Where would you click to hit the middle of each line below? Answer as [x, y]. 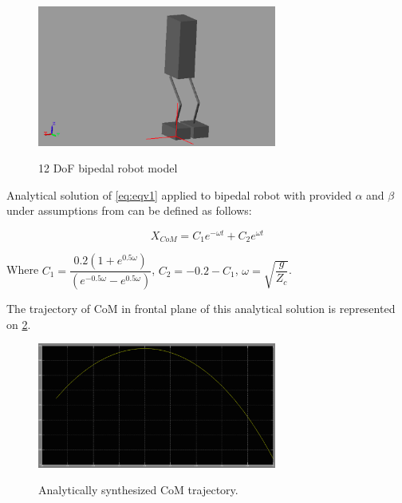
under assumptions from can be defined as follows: [129, 210]
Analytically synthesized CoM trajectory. [138, 490]
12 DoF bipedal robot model [108, 168]
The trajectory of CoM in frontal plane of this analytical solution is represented [201, 309]
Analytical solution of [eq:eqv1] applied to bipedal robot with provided [179, 194]
